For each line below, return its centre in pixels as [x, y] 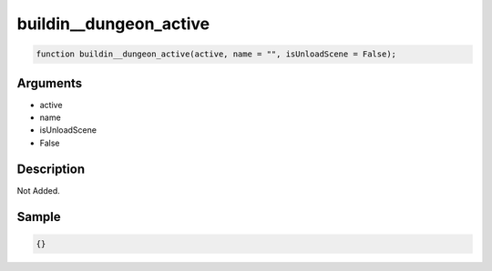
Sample [39, 217]
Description [51, 169]
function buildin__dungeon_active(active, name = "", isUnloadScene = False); [216, 54]
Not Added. [39, 190]
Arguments [50, 83]
